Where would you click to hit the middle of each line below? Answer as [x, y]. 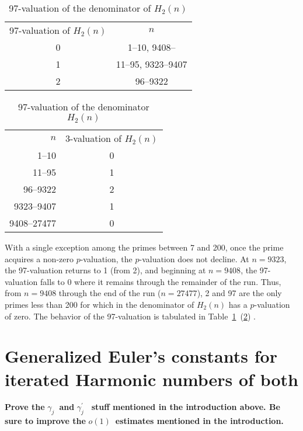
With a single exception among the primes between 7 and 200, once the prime [144, 247]
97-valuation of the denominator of [80, 8]
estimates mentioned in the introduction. [199, 421]
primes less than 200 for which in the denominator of [100, 304]
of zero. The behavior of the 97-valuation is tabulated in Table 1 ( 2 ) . [130, 316]
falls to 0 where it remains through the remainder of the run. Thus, [161, 281]
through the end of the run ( [110, 293]
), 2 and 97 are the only [239, 293]
